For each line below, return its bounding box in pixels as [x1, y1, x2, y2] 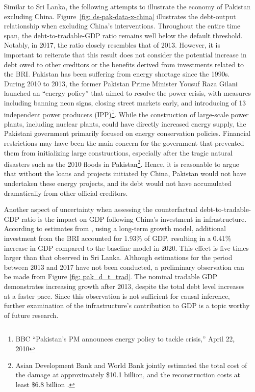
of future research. [4, 310, 59, 320]
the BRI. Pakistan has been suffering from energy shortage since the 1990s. [4, 69, 230, 79]
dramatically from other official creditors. [4, 187, 128, 198]
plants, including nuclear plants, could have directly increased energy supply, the [4, 118, 246, 129]
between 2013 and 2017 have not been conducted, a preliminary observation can [4, 261, 244, 272]
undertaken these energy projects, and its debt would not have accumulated [4, 178, 231, 188]
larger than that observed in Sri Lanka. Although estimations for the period [4, 252, 232, 262]
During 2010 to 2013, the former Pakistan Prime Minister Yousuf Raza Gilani [4, 78, 238, 88]
